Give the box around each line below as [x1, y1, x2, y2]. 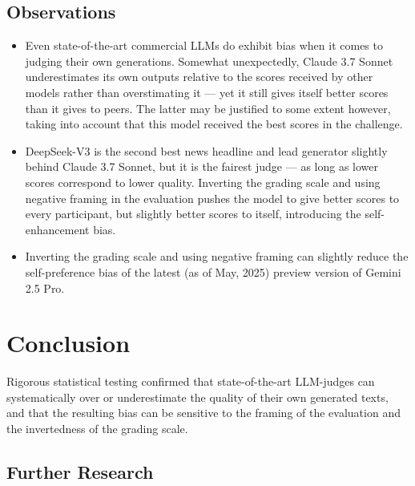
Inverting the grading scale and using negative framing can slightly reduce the [25, 248, 409, 265]
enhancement [25, 221, 90, 237]
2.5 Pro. [25, 279, 65, 296]
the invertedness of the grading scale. [6, 420, 188, 437]
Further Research [6, 460, 154, 484]
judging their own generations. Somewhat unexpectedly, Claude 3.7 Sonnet [25, 52, 393, 69]
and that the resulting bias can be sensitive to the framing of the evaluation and [6, 404, 401, 421]
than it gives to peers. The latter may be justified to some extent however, [25, 99, 391, 116]
